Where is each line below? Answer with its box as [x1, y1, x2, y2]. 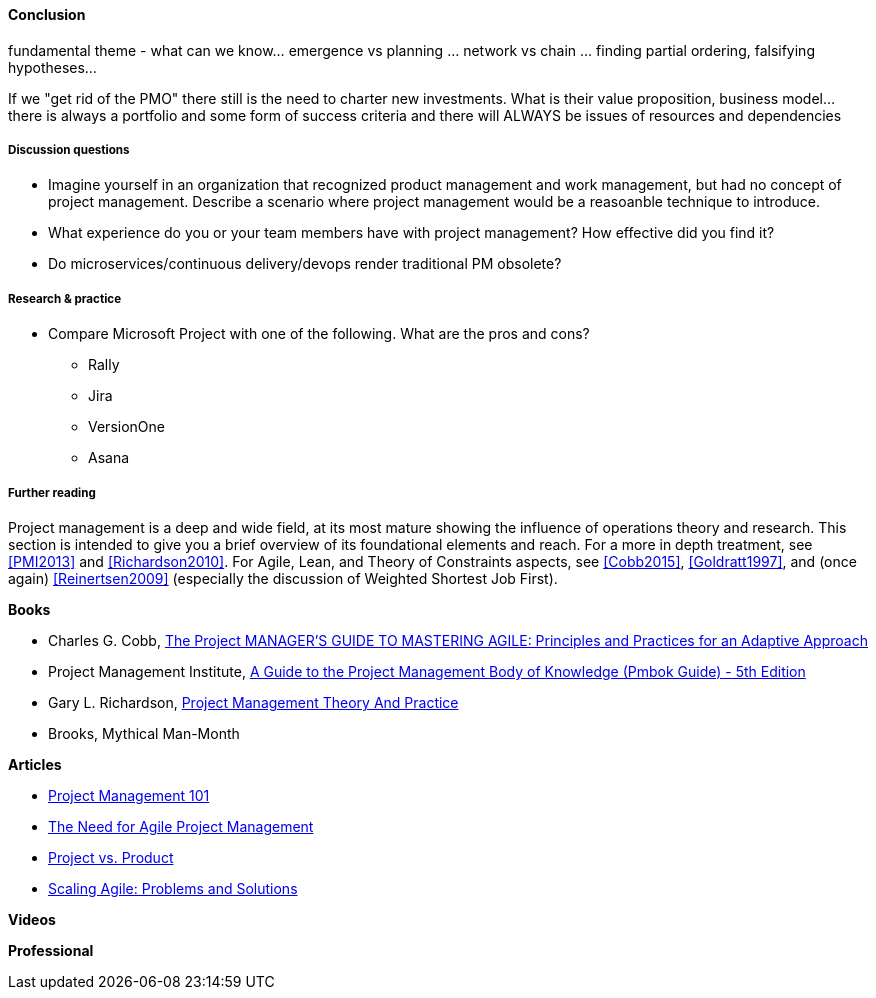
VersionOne [88, 418, 165, 436]
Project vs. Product [48, 848, 174, 866]
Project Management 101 [48, 786, 210, 804]
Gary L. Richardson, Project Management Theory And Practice [48, 693, 459, 711]
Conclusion [8, 6, 86, 23]
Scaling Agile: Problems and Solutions [48, 879, 298, 897]
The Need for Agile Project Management [48, 817, 314, 835]
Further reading [8, 485, 96, 500]
